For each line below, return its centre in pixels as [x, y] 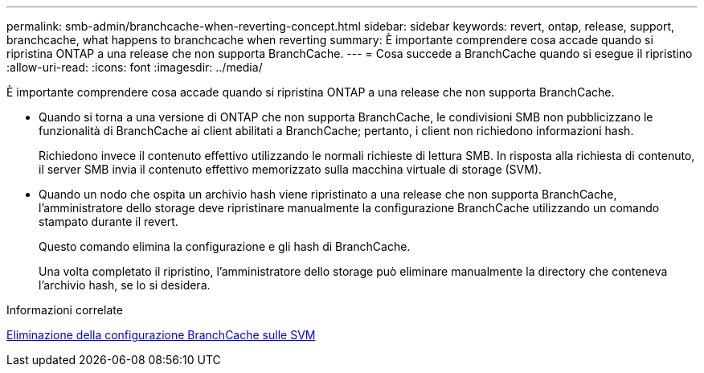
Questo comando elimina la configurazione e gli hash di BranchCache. [225, 246]
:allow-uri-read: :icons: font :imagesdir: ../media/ [135, 67]
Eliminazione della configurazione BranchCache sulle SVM [161, 335]
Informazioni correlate [65, 310]
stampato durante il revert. [108, 221]
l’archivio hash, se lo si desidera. [125, 285]
